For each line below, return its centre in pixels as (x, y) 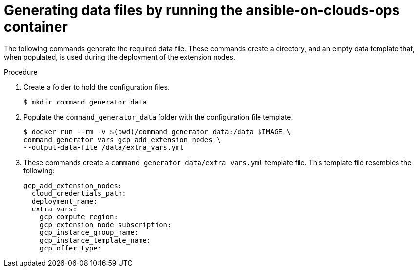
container (36, 27)
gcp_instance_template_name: (95, 240)
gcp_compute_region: (79, 217)
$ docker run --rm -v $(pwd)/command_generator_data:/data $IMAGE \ (157, 132)
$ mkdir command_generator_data (85, 102)
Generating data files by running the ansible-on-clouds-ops (202, 10)
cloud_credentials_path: (79, 193)
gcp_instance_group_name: (89, 232)
